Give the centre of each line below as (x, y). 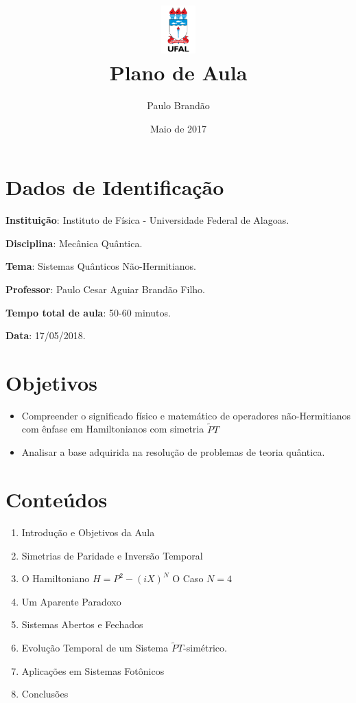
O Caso (188, 578)
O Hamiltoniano (56, 578)
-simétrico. (205, 648)
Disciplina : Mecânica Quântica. (74, 243)
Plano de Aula (178, 72)
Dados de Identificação (115, 187)
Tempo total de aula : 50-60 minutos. (88, 312)
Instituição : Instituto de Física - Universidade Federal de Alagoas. (147, 220)
